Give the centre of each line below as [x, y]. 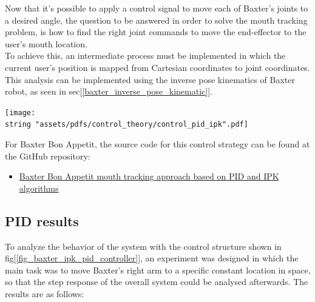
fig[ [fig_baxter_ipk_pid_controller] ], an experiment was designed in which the [152, 258]
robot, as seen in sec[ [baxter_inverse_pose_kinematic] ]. [109, 91]
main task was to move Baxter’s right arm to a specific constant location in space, [158, 270]
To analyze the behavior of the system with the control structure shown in [143, 246]
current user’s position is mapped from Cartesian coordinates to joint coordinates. [157, 67]
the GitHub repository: [48, 156]
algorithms [39, 188]
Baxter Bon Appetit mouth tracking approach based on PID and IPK [149, 176]
